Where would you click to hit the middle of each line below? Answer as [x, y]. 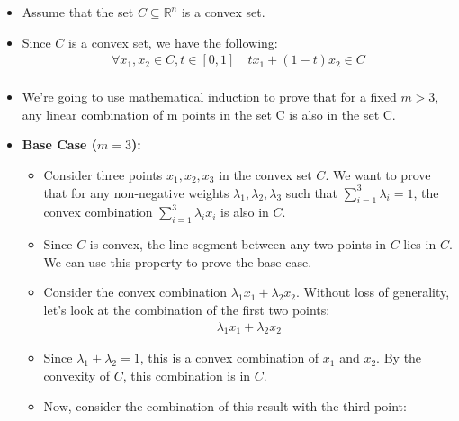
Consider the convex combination [135, 292]
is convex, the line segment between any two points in [238, 244]
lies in [420, 244]
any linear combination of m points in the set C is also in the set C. [209, 114]
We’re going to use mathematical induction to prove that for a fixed [209, 97]
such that [312, 192]
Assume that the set [78, 12]
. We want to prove [378, 175]
